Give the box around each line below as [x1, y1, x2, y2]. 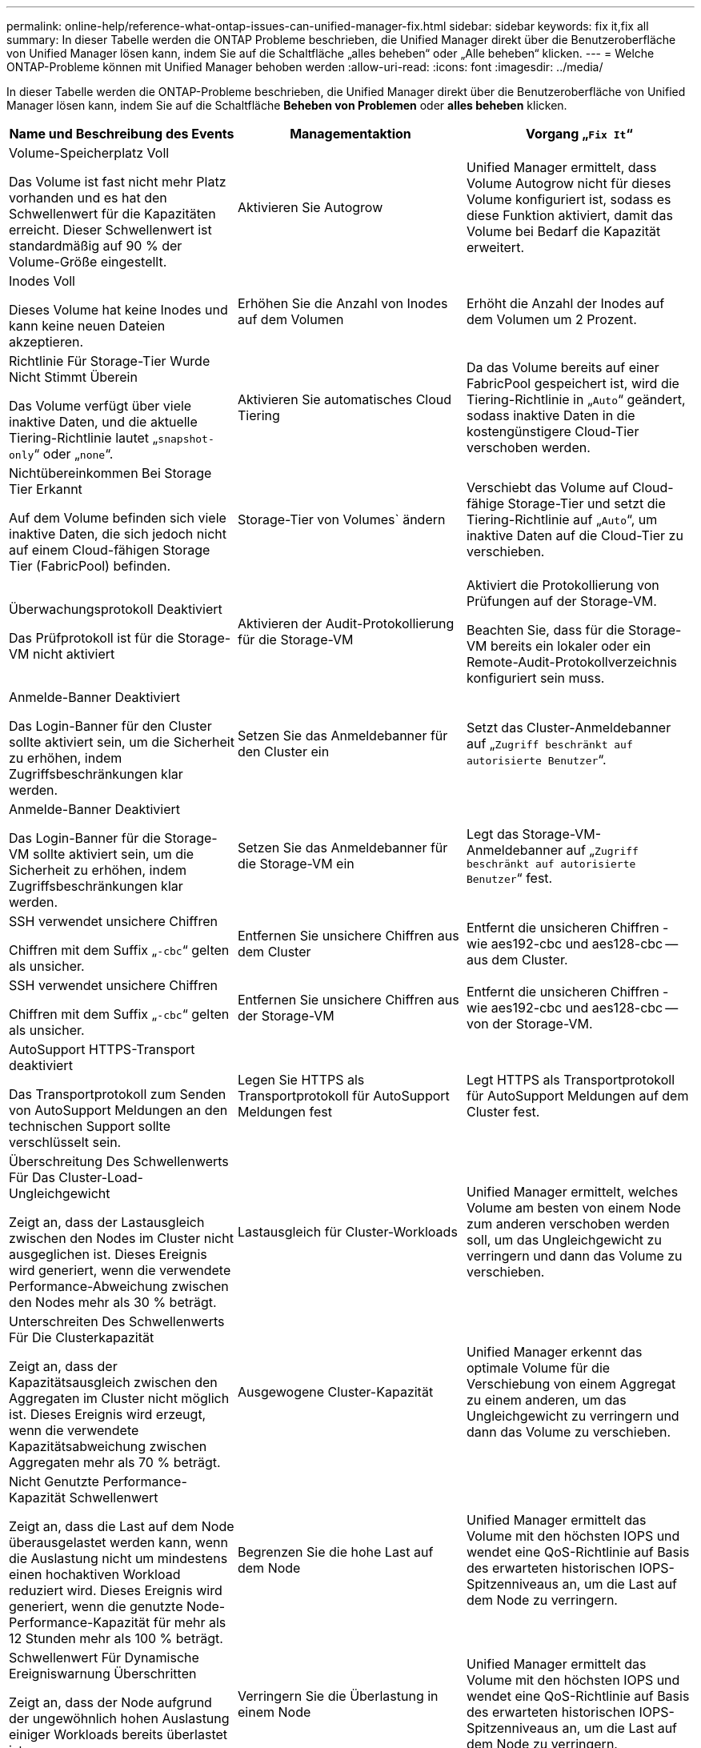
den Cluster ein [237, 744, 330, 760]
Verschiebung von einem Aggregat [466, 1376, 676, 1392]
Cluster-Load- [58, 1169, 143, 1185]
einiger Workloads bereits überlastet [9, 1726, 228, 1742]
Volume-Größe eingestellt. [9, 254, 167, 270]
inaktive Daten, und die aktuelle [9, 414, 198, 430]
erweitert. [466, 239, 524, 255]
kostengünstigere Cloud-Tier [466, 423, 639, 439]
